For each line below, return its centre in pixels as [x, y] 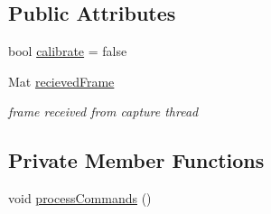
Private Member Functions [136, 160]
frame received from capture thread [103, 112]
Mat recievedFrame [61, 81]
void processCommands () [80, 198]
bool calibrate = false [68, 51]
